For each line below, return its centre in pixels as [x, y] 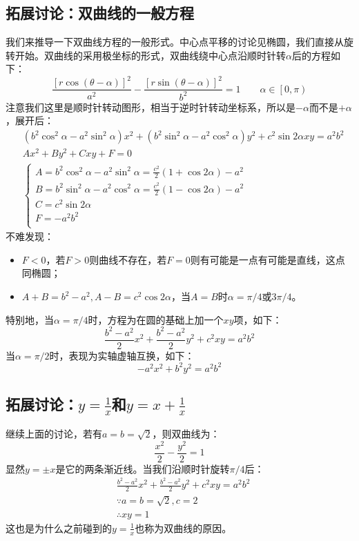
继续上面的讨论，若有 [54, 433]
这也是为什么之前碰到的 [59, 528]
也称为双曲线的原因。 [183, 528]
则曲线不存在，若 [128, 259]
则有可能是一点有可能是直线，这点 [268, 259]
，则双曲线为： [186, 433]
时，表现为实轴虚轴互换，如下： [122, 355]
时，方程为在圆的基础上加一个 [156, 319]
